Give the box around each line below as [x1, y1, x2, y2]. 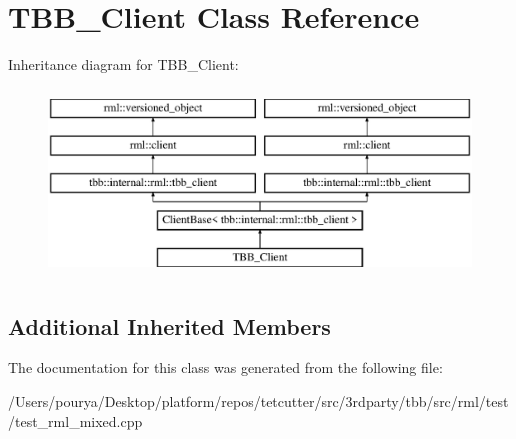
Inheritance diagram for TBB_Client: [8, 54, 239, 75]
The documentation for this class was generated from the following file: [8, 357, 443, 378]
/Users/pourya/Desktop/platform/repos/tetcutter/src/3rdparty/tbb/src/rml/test [8, 391, 509, 412]
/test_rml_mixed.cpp [8, 410, 143, 431]
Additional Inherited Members [8, 310, 331, 341]
